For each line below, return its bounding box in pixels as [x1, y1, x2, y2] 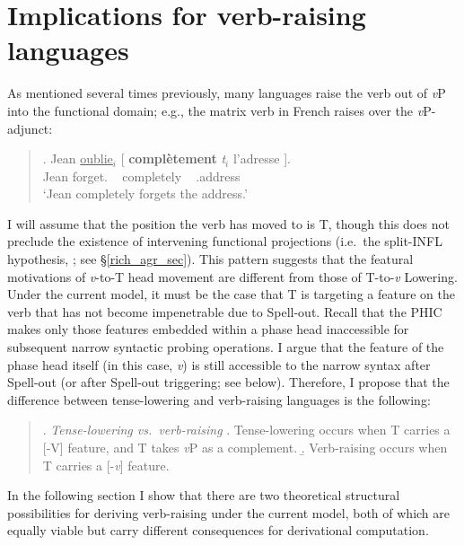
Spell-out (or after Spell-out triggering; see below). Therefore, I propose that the [7, 373, 450, 391]
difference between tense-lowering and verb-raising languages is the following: [7, 390, 431, 409]
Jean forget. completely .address [42, 166, 241, 185]
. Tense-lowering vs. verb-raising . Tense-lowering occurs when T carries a [42, 420, 451, 439]
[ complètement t [120, 149, 226, 168]
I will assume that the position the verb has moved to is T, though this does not [7, 214, 450, 233]
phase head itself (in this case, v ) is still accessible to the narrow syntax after [7, 355, 431, 374]
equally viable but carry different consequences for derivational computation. [7, 521, 429, 540]
